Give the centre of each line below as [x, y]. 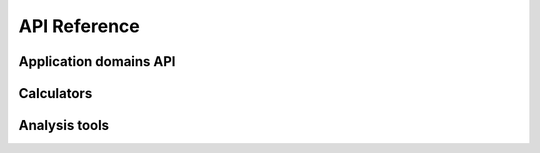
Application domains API [97, 61]
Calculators [55, 93]
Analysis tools [64, 125]
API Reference [79, 26]
